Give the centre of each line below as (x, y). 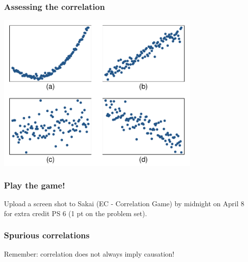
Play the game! (35, 185)
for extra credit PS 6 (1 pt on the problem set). (76, 213)
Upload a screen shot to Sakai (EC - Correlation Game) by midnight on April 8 (124, 204)
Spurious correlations (47, 235)
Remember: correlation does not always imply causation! (89, 253)
